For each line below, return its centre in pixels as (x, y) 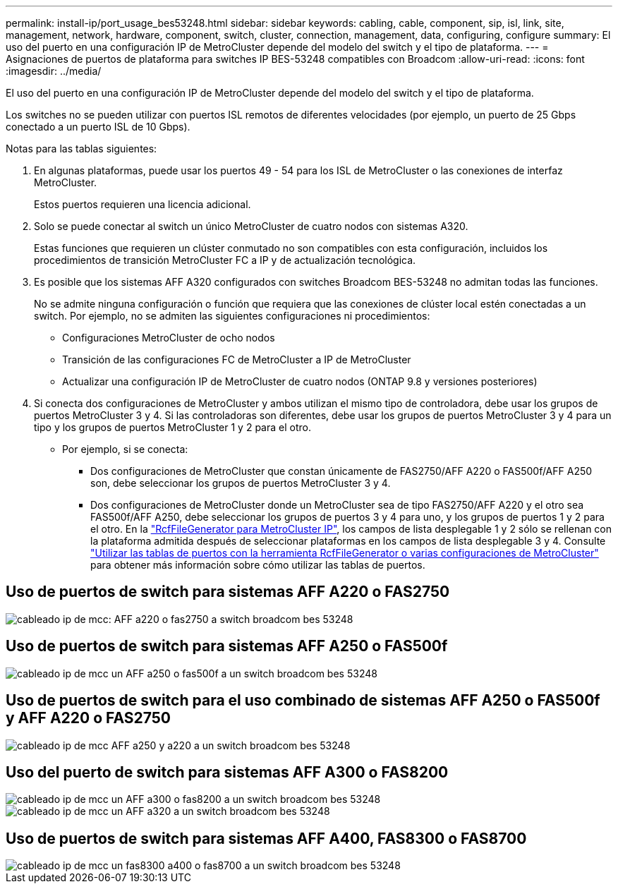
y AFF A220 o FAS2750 (89, 718)
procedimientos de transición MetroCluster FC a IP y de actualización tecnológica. (225, 260)
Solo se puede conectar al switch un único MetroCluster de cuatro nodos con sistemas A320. (251, 226)
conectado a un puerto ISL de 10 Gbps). (98, 127)
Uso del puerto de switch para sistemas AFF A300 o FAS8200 (227, 772)
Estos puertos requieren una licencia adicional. (143, 204)
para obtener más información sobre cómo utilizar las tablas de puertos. (258, 565)
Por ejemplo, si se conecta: (125, 449)
